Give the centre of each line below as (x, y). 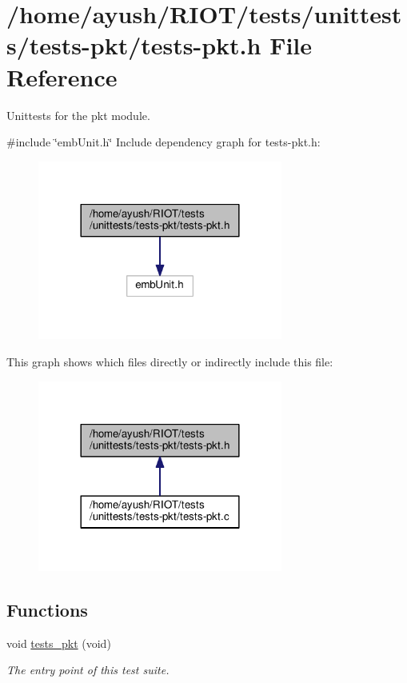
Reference (62, 76)
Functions (47, 610)
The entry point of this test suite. (88, 670)
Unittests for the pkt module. (78, 115)
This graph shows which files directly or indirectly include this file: (170, 361)
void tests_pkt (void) (59, 643)
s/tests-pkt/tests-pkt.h (134, 45)
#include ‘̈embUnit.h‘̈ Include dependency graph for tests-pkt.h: (164, 142)
